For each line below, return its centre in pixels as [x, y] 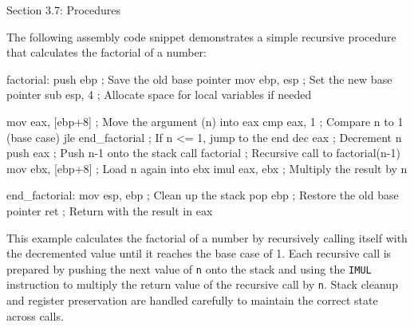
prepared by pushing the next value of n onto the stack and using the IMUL [189, 268]
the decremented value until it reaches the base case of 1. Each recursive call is [199, 253]
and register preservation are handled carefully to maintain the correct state [192, 300]
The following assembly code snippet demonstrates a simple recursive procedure [201, 36]
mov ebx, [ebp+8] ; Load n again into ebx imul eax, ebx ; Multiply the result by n [207, 168]
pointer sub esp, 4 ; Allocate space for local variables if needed [159, 95]
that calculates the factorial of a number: [106, 52]
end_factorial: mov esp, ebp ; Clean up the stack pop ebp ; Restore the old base [203, 195]
